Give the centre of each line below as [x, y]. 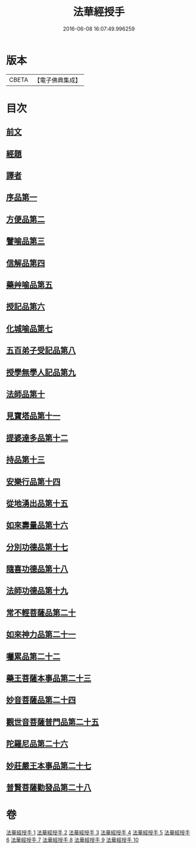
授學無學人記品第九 [41, 372]
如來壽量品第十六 [37, 525]
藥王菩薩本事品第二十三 [49, 679]
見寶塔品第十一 [33, 416]
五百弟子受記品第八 [41, 351]
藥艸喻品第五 [29, 285]
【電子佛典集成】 [57, 80]
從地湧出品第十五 [37, 503]
